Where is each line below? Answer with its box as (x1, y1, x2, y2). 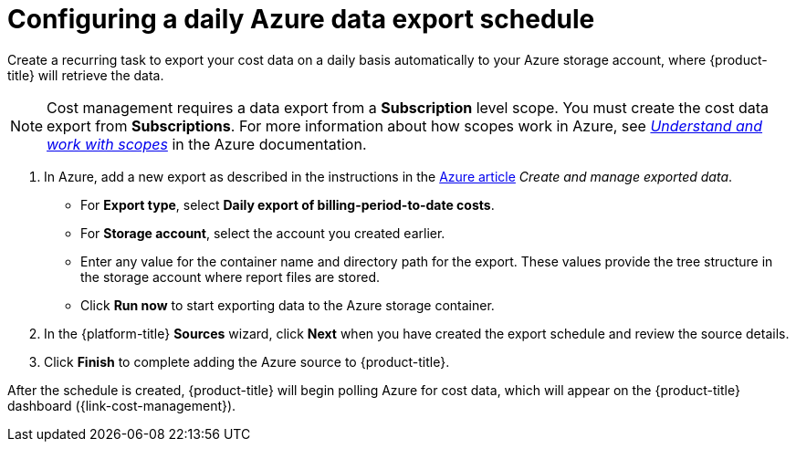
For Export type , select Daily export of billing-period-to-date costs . (80, 196, 495, 213)
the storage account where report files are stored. (80, 268, 381, 285)
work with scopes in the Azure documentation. (47, 134, 367, 153)
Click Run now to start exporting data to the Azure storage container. (80, 297, 495, 313)
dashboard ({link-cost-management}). (7, 397, 236, 413)
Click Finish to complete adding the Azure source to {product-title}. (44, 353, 450, 370)
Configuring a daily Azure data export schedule (7, 4, 595, 35)
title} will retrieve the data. (7, 67, 164, 83)
